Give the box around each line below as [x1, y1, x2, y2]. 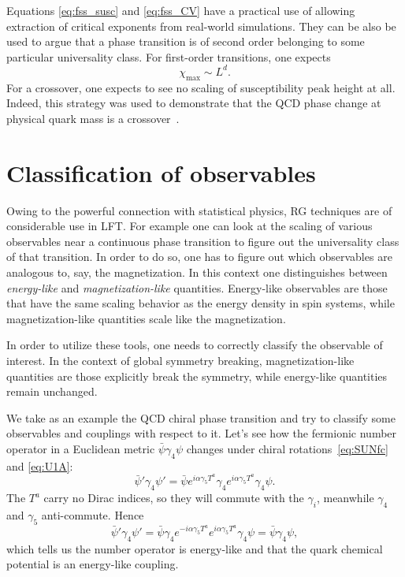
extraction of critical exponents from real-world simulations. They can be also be [6, 17, 396, 34]
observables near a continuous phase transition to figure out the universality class [6, 233, 399, 249]
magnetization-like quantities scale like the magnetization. [6, 310, 286, 326]
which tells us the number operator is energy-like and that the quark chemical [6, 540, 383, 557]
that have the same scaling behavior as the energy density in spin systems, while [6, 295, 395, 311]
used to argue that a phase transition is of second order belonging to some [6, 33, 365, 50]
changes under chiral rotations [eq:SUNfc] [186, 440, 388, 456]
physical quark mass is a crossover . [6, 110, 180, 126]
